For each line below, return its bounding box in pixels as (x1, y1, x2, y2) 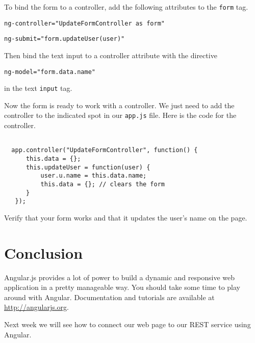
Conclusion (4, 242, 83, 263)
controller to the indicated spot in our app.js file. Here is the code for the (4, 110, 237, 120)
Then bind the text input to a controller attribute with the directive (4, 50, 217, 60)
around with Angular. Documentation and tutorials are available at (4, 291, 215, 302)
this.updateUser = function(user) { (25, 163, 150, 171)
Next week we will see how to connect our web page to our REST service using (4, 319, 251, 330)
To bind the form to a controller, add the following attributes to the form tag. (4, 2, 248, 12)
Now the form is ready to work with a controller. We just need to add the (4, 100, 235, 110)
